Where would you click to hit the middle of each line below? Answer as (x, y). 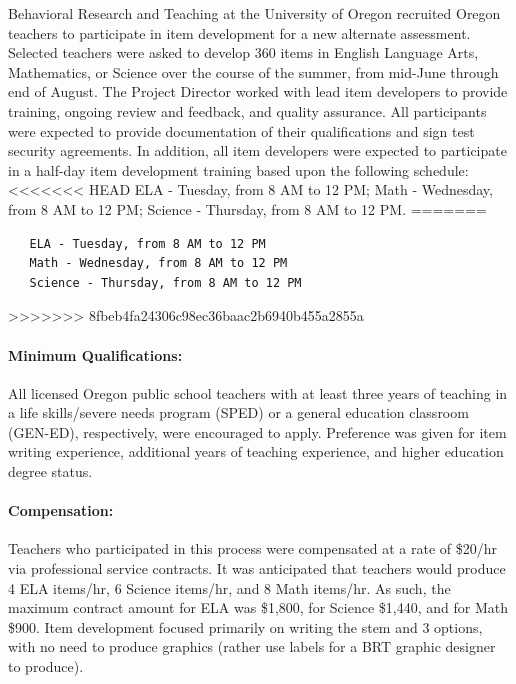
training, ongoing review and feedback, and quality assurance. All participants (247, 110)
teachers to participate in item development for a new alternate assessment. (239, 32)
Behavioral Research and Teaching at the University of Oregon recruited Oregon (254, 13)
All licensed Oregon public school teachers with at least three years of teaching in (258, 392)
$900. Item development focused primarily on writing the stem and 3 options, (245, 626)
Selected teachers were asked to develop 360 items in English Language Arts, (243, 52)
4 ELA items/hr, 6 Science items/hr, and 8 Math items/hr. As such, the (229, 587)
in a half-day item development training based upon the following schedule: (238, 169)
